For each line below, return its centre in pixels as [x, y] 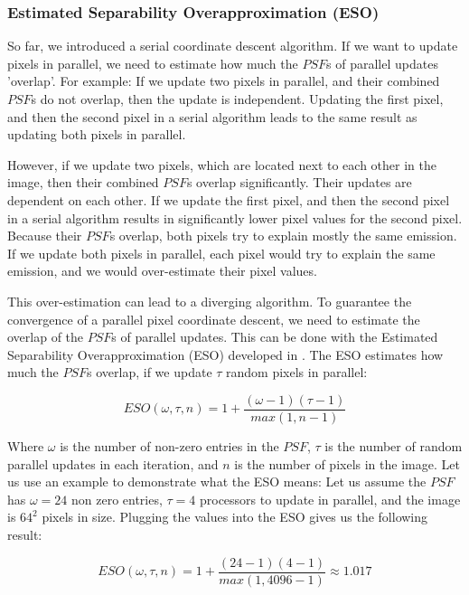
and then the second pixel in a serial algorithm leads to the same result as [212, 116]
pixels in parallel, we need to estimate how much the [153, 63]
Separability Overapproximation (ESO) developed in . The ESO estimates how [225, 354]
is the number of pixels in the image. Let [347, 463]
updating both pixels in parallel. [97, 134]
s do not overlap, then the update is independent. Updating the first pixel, [237, 99]
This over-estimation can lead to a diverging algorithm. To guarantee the [210, 301]
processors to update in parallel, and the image [330, 499]
